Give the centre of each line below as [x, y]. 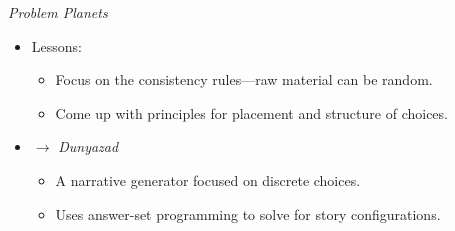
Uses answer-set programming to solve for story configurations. [248, 213]
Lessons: [56, 45]
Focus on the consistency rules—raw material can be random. [244, 79]
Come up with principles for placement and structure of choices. [251, 112]
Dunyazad [88, 146]
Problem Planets [58, 12]
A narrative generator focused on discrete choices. [208, 179]
